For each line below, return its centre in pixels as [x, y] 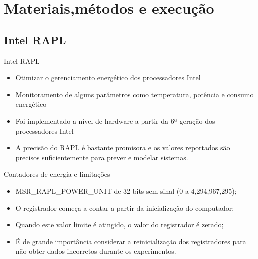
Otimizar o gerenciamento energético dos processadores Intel [108, 78]
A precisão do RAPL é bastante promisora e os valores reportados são [123, 147]
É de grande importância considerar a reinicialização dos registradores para [131, 241]
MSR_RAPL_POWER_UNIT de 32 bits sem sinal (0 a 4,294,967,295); [126, 190]
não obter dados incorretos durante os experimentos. [96, 251]
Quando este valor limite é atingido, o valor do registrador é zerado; [120, 224]
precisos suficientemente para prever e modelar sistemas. [102, 157]
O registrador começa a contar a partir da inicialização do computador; [125, 207]
